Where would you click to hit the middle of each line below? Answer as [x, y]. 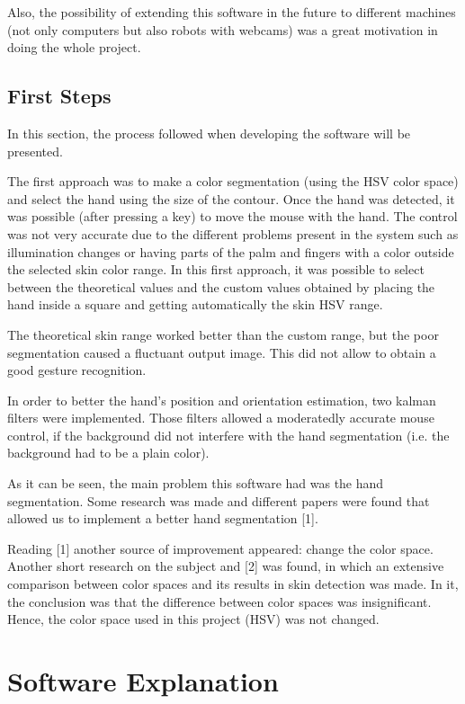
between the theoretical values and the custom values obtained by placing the [221, 286]
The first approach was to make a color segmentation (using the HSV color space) [233, 181]
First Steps [59, 96]
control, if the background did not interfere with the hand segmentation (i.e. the [228, 435]
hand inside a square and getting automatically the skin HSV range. [195, 304]
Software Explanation [143, 681]
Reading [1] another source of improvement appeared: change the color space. [220, 548]
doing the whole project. [74, 47]
